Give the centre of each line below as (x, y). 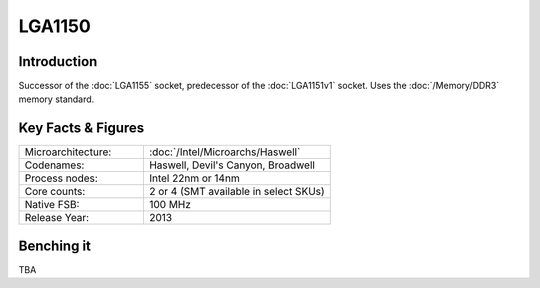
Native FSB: (52, 205)
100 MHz (170, 205)
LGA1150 (55, 26)
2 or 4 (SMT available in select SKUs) (236, 192)
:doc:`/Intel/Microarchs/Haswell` (224, 152)
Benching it (55, 245)
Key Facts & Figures (81, 128)
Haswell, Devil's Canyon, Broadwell (231, 165)
